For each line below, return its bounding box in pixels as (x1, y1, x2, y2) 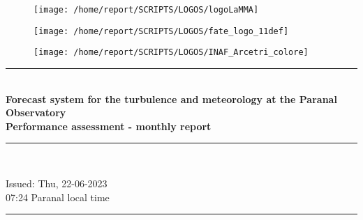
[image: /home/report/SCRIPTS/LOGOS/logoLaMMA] (34, 5, 259, 15)
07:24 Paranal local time (6, 189, 110, 204)
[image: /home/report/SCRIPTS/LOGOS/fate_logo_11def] (34, 26, 289, 36)
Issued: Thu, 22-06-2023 (6, 175, 108, 190)
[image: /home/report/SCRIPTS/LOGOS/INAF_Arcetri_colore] (34, 47, 309, 58)
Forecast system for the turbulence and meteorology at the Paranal (6, 91, 337, 106)
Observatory (6, 105, 66, 120)
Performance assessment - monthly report (6, 118, 212, 133)
